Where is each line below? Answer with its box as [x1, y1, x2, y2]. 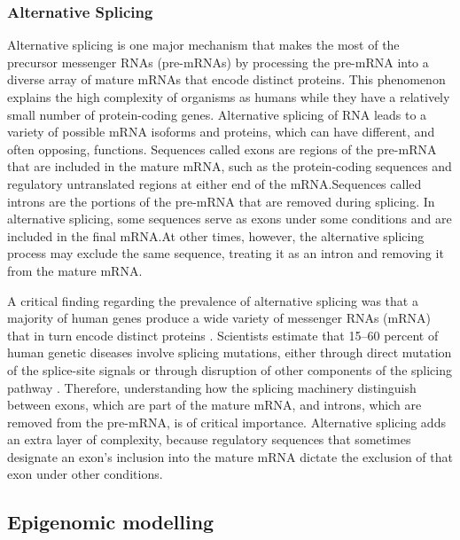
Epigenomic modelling [7, 508, 214, 536]
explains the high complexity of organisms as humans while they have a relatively [7, 88, 450, 106]
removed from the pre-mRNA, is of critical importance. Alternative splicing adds [7, 412, 446, 431]
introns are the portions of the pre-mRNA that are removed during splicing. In [7, 192, 435, 210]
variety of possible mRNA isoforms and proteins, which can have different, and [7, 122, 435, 141]
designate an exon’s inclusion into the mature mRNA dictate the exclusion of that [7, 447, 453, 466]
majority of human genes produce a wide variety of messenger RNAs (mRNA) [7, 309, 431, 327]
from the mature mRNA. [7, 261, 143, 279]
